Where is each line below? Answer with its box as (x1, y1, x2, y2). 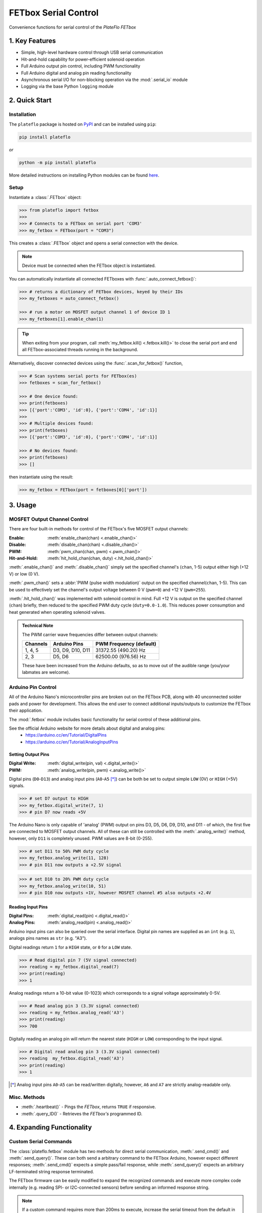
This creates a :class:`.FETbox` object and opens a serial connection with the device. (9, 240, 179, 246)
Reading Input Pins (9, 904, 48, 910)
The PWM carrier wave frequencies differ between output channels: (22, 631, 159, 638)
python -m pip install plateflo (19, 160, 97, 165)
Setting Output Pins (9, 751, 49, 757)
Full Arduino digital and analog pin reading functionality (21, 70, 131, 76)
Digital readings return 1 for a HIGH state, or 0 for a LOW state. (9, 944, 132, 950)
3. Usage (9, 501, 36, 509)
